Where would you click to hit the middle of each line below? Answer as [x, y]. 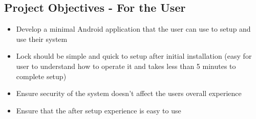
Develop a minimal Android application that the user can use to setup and [133, 29]
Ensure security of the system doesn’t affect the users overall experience [129, 93]
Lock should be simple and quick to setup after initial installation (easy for [134, 56]
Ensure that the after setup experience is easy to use [99, 110]
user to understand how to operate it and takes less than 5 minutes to [126, 66]
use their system [42, 39]
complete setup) [41, 76]
